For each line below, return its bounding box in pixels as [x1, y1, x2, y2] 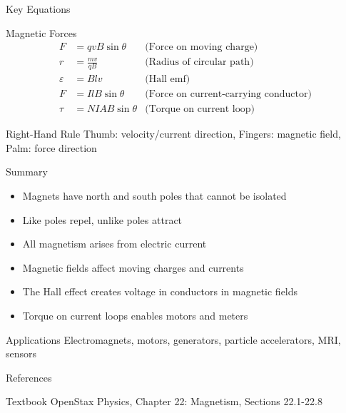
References [6, 369, 52, 384]
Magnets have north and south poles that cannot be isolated [22, 188, 287, 203]
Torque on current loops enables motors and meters [22, 307, 248, 322]
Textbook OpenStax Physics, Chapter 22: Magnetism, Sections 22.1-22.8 [6, 394, 322, 409]
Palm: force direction [6, 140, 97, 155]
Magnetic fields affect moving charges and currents [22, 260, 244, 275]
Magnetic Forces [6, 25, 77, 40]
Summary [6, 164, 48, 179]
